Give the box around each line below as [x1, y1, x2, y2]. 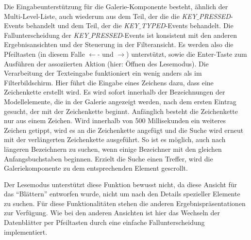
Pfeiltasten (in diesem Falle [4, 48, 85, 59]
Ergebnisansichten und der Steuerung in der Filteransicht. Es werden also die [4, 39, 234, 49]
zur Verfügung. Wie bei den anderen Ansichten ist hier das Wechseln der [4, 208, 220, 218]
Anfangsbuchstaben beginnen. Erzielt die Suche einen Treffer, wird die [4, 153, 213, 163]
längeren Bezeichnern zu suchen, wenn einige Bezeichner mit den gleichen [4, 144, 222, 154]
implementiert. [4, 226, 48, 237]
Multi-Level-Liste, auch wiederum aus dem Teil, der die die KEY [4, 11, 197, 21]
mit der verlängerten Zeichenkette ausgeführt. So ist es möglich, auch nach [4, 134, 226, 144]
